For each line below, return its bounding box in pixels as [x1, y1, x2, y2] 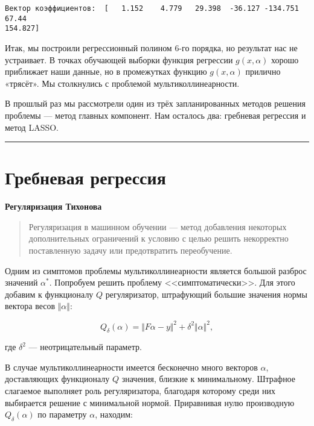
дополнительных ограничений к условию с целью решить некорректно [28, 232, 289, 245]
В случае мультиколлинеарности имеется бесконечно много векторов [5, 360, 258, 373]
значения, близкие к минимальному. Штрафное [121, 372, 296, 385]
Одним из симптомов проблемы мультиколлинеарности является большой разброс [5, 264, 307, 277]
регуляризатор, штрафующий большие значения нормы [105, 287, 307, 300]
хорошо [271, 53, 299, 66]
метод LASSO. [5, 121, 59, 133]
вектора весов [5, 299, 56, 312]
